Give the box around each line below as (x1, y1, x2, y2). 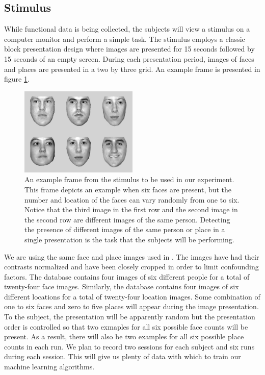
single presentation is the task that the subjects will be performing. (24, 234, 234, 244)
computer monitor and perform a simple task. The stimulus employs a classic (4, 33, 245, 44)
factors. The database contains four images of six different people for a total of (4, 271, 250, 282)
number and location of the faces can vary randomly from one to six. (24, 194, 240, 205)
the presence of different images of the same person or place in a (24, 224, 225, 235)
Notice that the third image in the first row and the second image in (24, 204, 238, 215)
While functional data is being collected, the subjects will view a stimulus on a (4, 23, 250, 34)
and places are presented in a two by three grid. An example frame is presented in (4, 63, 260, 74)
